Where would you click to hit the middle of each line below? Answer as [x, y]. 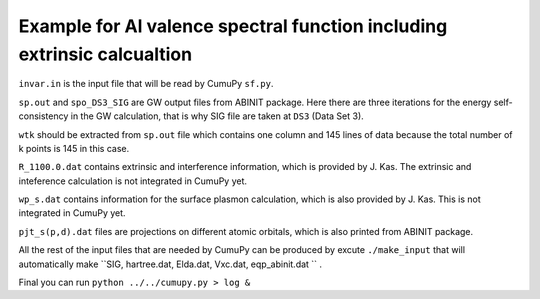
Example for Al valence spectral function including [233, 26]
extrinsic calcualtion [105, 54]
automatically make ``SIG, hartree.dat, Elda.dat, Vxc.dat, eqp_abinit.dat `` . [170, 264]
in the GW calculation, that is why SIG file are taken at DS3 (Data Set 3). [217, 116]
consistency [43, 116]
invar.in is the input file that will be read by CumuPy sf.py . [146, 84]
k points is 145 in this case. [74, 148]
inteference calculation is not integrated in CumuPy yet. [133, 181]
